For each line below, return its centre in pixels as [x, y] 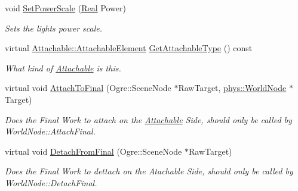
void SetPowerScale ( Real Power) [65, 8]
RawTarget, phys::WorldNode [232, 88]
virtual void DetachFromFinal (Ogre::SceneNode [93, 151]
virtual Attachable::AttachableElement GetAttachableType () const [129, 48]
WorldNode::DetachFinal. [51, 182]
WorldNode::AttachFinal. [50, 131]
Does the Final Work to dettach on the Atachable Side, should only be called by [149, 171]
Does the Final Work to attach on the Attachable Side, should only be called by [148, 119]
